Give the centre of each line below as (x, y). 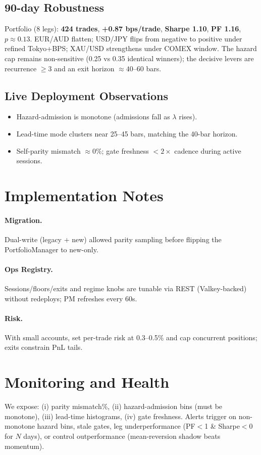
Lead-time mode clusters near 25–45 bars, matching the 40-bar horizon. (127, 133)
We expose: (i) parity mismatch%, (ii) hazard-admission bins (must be (114, 406)
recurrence (21, 68)
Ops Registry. (29, 269)
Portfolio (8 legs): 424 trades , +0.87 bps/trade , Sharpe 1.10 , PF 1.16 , (123, 29)
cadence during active (208, 150)
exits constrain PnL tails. (44, 347)
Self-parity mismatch (48, 150)
